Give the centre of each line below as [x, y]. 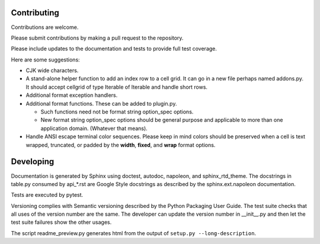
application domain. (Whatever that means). [94, 128]
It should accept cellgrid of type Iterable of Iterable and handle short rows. [116, 87]
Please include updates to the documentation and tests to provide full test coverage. [114, 49]
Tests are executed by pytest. [47, 195]
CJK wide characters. [52, 70]
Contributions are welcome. [45, 27]
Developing [33, 162]
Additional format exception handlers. [72, 95]
